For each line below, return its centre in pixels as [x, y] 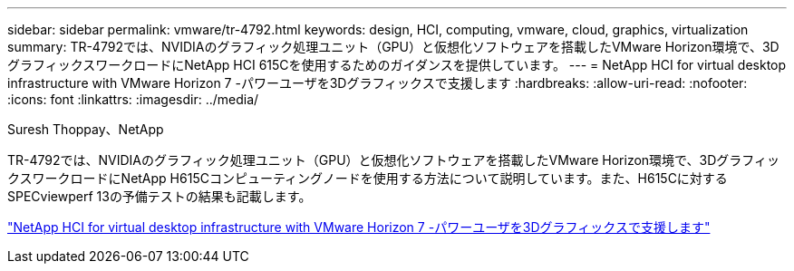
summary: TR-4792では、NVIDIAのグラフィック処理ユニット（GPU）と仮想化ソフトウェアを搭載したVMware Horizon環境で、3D [393, 47]
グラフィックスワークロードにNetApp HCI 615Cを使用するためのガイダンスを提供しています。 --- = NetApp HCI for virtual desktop [397, 65]
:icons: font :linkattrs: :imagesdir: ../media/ [133, 99]
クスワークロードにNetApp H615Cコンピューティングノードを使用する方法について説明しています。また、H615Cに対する [368, 178]
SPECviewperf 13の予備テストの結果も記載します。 [160, 196]
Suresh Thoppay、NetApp [86, 129]
